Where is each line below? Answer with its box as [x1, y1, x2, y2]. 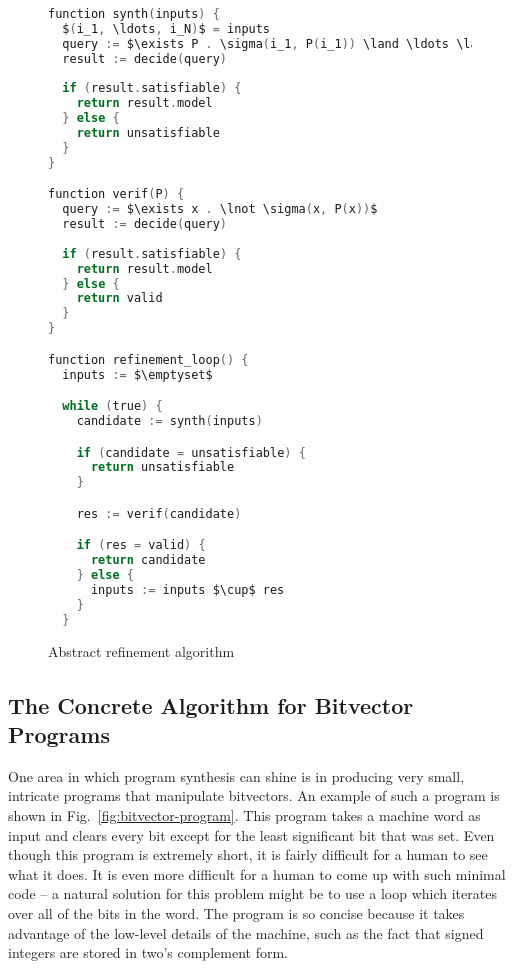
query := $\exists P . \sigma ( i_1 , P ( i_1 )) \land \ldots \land [62, 36, 492, 51]
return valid [76, 291, 163, 306]
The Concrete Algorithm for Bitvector [8, 689, 414, 720]
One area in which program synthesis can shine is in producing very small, [8, 765, 465, 786]
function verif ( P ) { [48, 187, 185, 202]
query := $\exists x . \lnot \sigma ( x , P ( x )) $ [62, 202, 378, 217]
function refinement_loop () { [48, 352, 249, 367]
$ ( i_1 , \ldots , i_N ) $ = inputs [62, 21, 271, 36]
